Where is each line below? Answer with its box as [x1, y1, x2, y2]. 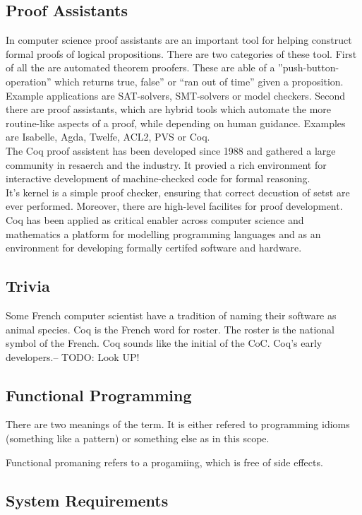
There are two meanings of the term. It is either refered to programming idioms [6, 417, 350, 432]
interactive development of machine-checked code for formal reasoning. [6, 171, 310, 186]
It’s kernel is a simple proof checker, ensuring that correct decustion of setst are [6, 184, 350, 199]
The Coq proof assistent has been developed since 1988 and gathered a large [6, 143, 336, 158]
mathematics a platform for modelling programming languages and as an [6, 226, 321, 241]
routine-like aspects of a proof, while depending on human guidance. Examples [6, 115, 346, 130]
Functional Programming [6, 384, 192, 406]
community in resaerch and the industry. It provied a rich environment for [6, 157, 327, 172]
